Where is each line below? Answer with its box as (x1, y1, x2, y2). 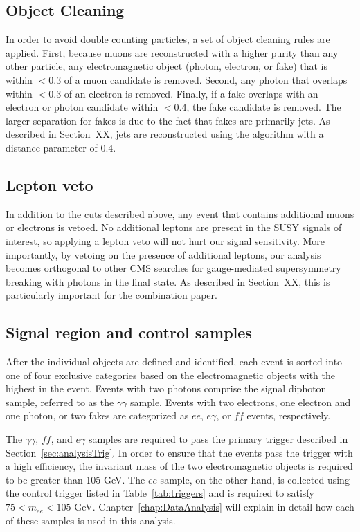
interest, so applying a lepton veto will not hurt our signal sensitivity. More (6, 233, 325, 248)
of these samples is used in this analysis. (6, 513, 176, 527)
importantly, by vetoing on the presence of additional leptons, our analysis (6, 247, 321, 262)
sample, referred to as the (6, 394, 114, 409)
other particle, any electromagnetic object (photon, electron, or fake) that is (6, 59, 327, 73)
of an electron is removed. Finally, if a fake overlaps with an (64, 86, 318, 100)
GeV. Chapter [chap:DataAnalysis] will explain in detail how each (74, 499, 354, 514)
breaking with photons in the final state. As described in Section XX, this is (6, 274, 330, 288)
